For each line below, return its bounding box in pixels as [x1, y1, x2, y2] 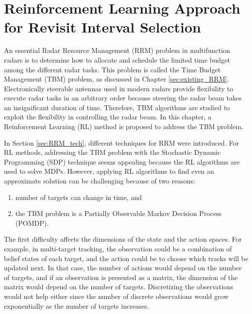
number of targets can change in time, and [15, 192, 142, 202]
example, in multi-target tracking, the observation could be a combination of [4, 244, 232, 253]
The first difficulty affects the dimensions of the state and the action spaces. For [4, 234, 242, 244]
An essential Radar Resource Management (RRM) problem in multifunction [4, 45, 230, 55]
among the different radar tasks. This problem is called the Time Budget [4, 64, 221, 74]
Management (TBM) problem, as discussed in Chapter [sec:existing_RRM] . [4, 74, 229, 84]
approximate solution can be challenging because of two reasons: [4, 176, 195, 186]
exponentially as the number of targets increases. [4, 300, 150, 311]
